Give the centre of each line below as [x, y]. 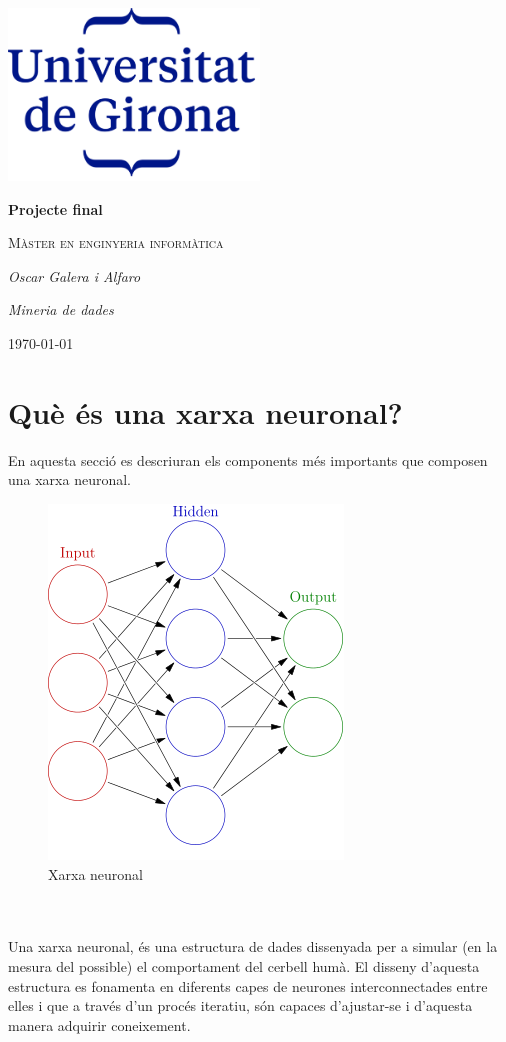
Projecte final [55, 208]
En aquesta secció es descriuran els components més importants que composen [248, 459]
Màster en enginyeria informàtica [116, 242]
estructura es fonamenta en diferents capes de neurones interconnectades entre [248, 985]
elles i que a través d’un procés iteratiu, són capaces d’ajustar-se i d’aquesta [240, 1005]
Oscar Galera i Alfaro [74, 275]
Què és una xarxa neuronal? [205, 411]
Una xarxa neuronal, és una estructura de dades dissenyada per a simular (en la [253, 946]
